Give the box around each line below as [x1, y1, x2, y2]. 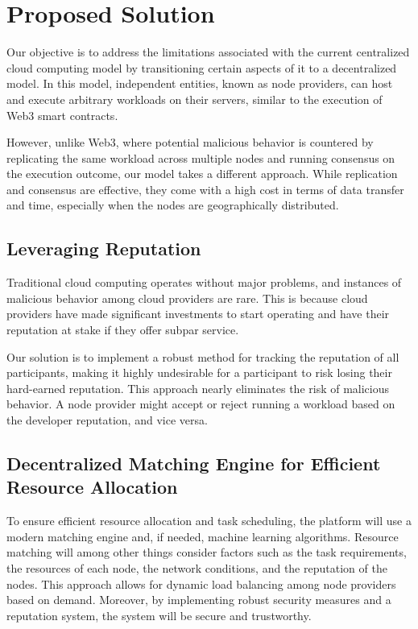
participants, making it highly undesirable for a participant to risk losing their [6, 364, 392, 381]
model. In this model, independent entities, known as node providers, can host [6, 75, 393, 92]
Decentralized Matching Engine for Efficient [6, 451, 381, 475]
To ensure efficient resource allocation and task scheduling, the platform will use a [6, 512, 412, 529]
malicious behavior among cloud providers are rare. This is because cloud [6, 289, 368, 306]
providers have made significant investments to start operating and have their [6, 305, 390, 322]
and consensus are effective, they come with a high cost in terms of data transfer [6, 180, 404, 197]
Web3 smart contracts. [6, 106, 118, 123]
